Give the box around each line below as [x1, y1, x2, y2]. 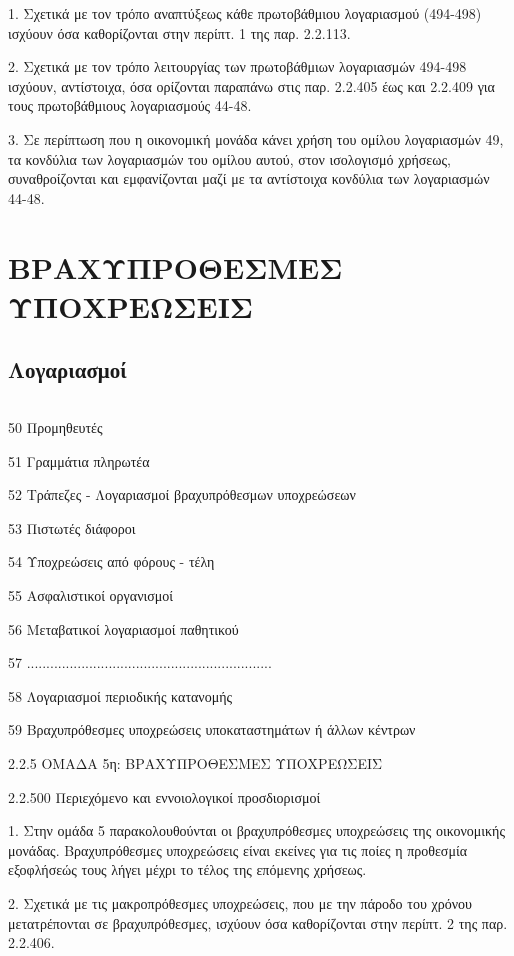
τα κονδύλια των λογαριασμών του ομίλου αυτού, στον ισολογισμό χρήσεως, [8, 148, 451, 169]
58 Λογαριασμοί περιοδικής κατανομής [8, 685, 233, 706]
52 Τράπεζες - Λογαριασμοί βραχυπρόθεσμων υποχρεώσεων [8, 484, 356, 505]
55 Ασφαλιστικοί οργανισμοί [8, 585, 174, 606]
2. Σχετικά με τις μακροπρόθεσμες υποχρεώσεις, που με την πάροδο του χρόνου [8, 893, 472, 914]
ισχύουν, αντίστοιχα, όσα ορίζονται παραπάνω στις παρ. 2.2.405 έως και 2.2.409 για [8, 75, 495, 96]
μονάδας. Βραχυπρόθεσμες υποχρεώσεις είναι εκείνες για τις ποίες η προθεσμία [8, 839, 468, 860]
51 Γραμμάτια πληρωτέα [8, 450, 150, 471]
